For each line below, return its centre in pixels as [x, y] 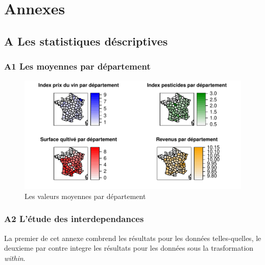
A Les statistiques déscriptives [86, 41]
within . [15, 258]
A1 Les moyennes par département [77, 66]
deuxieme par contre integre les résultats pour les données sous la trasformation [129, 248]
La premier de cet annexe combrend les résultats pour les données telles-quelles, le [133, 238]
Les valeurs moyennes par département [85, 196]
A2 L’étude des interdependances [74, 219]
